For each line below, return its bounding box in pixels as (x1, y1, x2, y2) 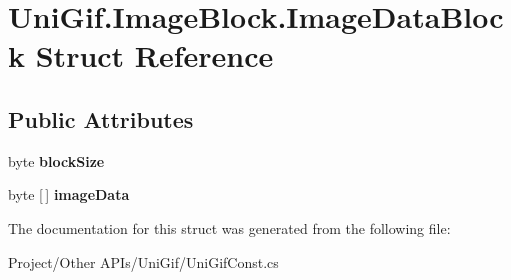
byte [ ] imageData (8, 184, 130, 205)
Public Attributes (8, 103, 194, 134)
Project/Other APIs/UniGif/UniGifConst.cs (8, 251, 279, 272)
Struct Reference (35, 35, 274, 76)
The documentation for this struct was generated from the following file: (8, 217, 451, 238)
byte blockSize (8, 150, 105, 171)
